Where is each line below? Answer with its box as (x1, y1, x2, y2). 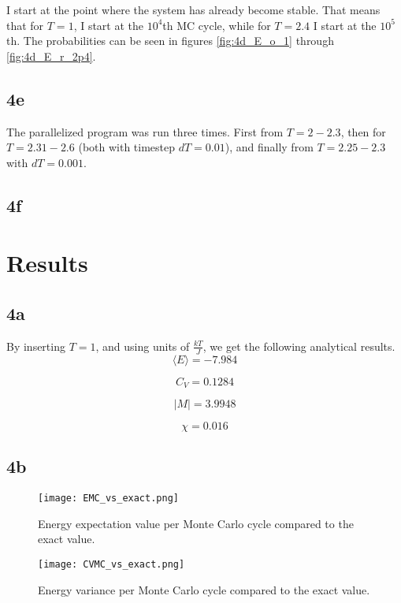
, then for (340, 123, 386, 140)
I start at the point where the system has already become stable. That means (6, 2, 381, 17)
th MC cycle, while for (162, 17, 271, 33)
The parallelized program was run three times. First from (6, 123, 284, 140)
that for (6, 17, 44, 33)
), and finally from (225, 139, 314, 155)
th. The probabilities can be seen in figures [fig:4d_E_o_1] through (6, 32, 334, 49)
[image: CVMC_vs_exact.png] (38, 559, 185, 571)
